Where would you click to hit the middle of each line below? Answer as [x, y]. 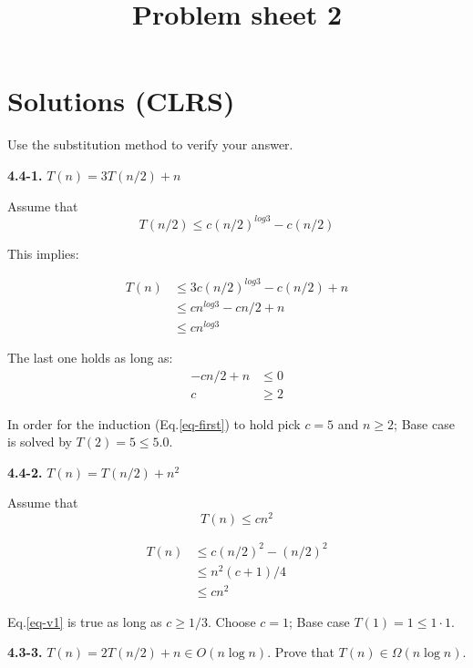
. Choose [232, 621]
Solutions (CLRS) [121, 101]
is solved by [40, 442]
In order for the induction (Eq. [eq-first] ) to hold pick [154, 423]
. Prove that [301, 652]
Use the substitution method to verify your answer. [150, 144]
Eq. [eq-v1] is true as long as [85, 621]
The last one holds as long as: [90, 357]
